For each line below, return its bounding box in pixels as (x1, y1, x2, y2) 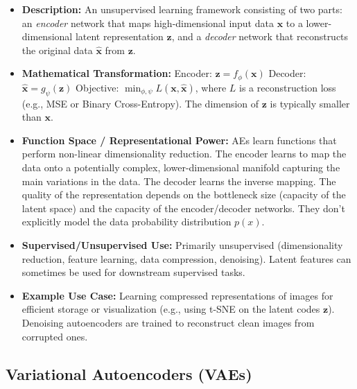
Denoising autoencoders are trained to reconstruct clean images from (21, 315, 315, 329)
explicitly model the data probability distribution (21, 214, 232, 229)
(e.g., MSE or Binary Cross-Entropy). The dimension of (21, 96, 259, 110)
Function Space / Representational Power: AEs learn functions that (21, 132, 337, 147)
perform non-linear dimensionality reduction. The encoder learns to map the (21, 146, 347, 161)
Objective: (76, 80, 119, 94)
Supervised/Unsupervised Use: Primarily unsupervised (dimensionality (21, 237, 343, 252)
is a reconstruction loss (238, 80, 336, 94)
